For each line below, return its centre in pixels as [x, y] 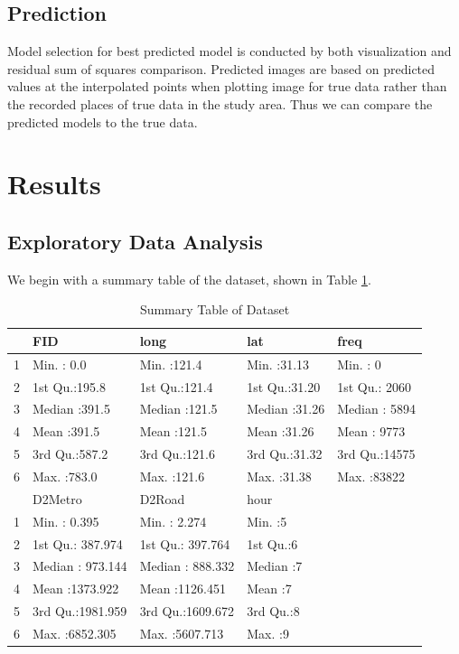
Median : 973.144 [80, 566]
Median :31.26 [286, 409]
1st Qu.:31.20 [284, 386]
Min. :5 [267, 521]
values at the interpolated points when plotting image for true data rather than [227, 86]
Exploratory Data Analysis [135, 241]
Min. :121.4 [171, 364]
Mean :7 [269, 589]
